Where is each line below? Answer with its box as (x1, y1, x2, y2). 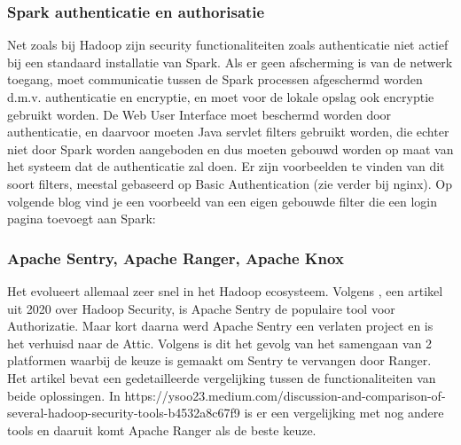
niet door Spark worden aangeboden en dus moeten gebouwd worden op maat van (7, 139, 454, 158)
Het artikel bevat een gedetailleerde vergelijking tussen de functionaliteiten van (7, 368, 436, 386)
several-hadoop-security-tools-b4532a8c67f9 (7, 403, 240, 422)
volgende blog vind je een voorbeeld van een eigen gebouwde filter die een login (7, 191, 438, 210)
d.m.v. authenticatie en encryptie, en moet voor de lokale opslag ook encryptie (7, 88, 434, 105)
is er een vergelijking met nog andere (244, 403, 444, 422)
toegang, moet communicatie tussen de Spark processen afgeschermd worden (7, 70, 423, 89)
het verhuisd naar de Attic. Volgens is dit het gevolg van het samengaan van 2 (7, 333, 433, 352)
